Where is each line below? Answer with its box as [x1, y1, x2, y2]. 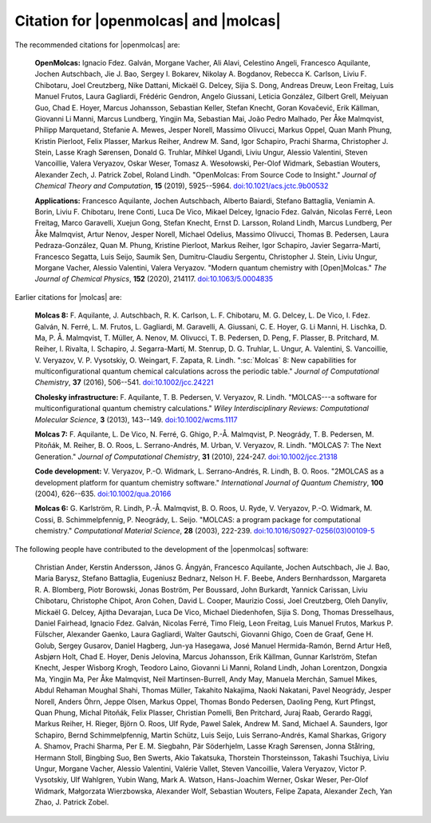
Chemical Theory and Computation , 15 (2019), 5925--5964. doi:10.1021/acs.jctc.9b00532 [34, 181, 329, 191]
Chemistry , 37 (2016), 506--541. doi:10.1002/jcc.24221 [34, 378, 214, 387]
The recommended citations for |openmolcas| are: [14, 40, 180, 50]
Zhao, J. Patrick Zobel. [34, 797, 109, 807]
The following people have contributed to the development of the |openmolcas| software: [14, 544, 309, 553]
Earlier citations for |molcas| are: [14, 292, 122, 302]
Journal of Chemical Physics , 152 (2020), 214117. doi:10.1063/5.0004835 [34, 274, 274, 284]
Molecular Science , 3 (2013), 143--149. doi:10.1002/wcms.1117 [34, 414, 238, 424]
